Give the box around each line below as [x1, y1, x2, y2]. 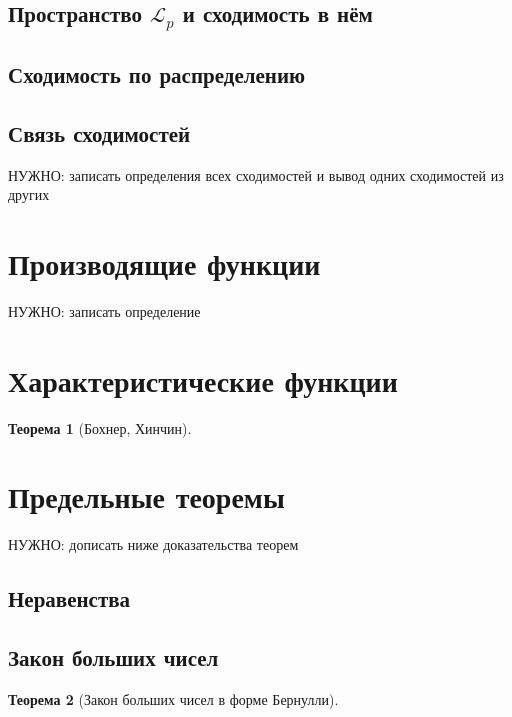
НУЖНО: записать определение [8, 300, 201, 321]
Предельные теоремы [8, 476, 285, 517]
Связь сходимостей [8, 117, 191, 148]
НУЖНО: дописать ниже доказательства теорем [8, 534, 299, 555]
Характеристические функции [8, 359, 398, 400]
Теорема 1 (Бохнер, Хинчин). [8, 417, 192, 438]
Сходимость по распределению [8, 58, 306, 89]
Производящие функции [8, 242, 321, 283]
